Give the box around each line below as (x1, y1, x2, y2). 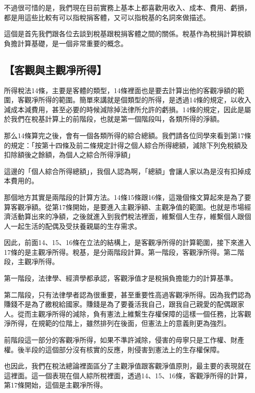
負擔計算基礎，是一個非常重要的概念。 (4, 38, 127, 48)
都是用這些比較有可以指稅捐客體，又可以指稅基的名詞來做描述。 (4, 12, 210, 22)
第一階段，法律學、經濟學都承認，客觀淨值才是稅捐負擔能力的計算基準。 (4, 273, 237, 283)
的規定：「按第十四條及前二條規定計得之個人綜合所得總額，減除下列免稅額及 (4, 140, 248, 150)
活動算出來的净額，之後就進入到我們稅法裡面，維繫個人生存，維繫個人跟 (10, 211, 244, 221)
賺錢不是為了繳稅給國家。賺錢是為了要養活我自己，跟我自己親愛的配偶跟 (4, 299, 237, 309)
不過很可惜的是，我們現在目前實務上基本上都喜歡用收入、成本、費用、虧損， (4, 2, 251, 12)
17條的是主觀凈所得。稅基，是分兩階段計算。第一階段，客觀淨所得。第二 (4, 246, 237, 257)
